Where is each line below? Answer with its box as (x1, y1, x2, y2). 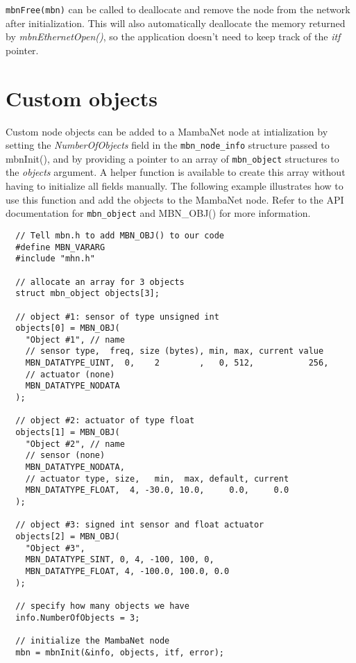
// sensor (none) (25, 450, 105, 461)
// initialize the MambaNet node (15, 635, 170, 646)
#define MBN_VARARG (15, 242, 105, 252)
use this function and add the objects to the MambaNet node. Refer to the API (6, 192, 344, 206)
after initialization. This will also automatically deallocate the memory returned (6, 15, 346, 30)
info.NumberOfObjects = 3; (15, 612, 140, 623)
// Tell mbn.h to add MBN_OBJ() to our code (15, 230, 224, 240)
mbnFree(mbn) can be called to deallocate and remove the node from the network (6, 2, 350, 16)
